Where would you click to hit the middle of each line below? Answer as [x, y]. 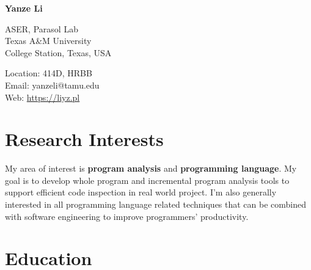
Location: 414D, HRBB [49, 73]
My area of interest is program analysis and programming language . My [151, 168]
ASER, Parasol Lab [42, 28]
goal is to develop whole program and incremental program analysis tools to [147, 180]
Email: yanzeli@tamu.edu [52, 85]
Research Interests [84, 139]
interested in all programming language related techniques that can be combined [156, 204]
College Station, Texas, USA [58, 52]
